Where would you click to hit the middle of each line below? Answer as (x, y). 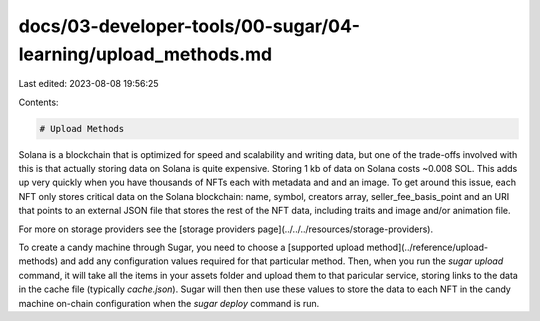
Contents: (38, 102)
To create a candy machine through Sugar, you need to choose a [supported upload (191, 247)
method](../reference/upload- (427, 247)
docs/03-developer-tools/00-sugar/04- (189, 26)
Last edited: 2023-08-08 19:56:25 (88, 84)
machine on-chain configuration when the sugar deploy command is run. (169, 303)
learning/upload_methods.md (145, 54)
